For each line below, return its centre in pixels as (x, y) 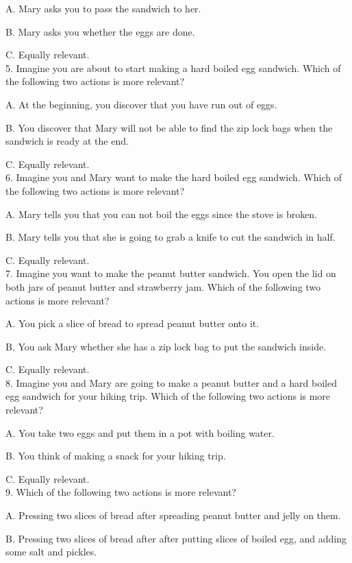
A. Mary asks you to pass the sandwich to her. (103, 8)
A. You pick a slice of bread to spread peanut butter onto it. (133, 323)
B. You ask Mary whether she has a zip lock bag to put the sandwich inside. (166, 346)
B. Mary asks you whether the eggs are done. (100, 31)
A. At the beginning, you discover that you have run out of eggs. (141, 104)
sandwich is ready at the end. (67, 141)
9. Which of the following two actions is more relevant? (121, 492)
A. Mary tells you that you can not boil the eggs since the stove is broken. (162, 214)
